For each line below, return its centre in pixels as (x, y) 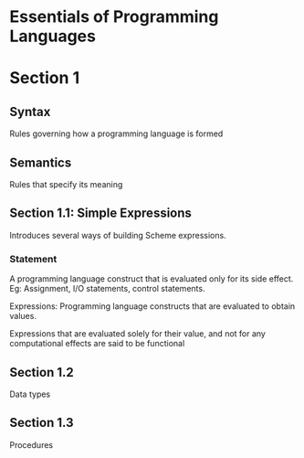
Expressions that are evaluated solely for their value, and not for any (138, 334)
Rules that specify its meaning (66, 184)
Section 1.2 (42, 372)
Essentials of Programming (114, 17)
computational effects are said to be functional (97, 344)
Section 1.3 (42, 423)
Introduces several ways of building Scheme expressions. (118, 235)
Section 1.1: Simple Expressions (100, 213)
